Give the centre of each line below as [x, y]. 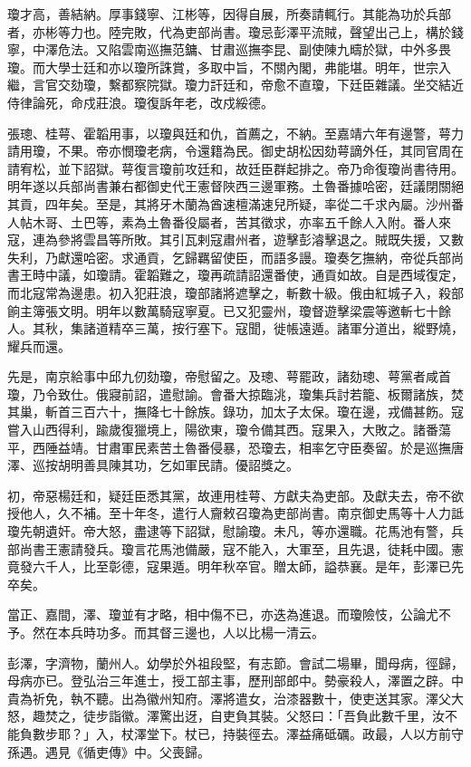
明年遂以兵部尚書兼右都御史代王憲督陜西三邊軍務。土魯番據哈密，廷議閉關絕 [235, 186]
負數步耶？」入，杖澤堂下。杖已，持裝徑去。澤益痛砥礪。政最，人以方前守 [241, 733]
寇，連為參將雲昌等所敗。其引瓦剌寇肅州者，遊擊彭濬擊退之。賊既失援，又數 [235, 240]
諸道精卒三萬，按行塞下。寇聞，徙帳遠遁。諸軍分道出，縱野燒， [273, 328]
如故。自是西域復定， [400, 275]
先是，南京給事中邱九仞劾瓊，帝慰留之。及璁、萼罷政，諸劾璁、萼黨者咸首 [229, 376]
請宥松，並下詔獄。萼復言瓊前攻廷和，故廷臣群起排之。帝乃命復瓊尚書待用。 [235, 168]
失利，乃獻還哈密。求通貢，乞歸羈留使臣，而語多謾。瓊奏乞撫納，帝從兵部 [229, 257]
